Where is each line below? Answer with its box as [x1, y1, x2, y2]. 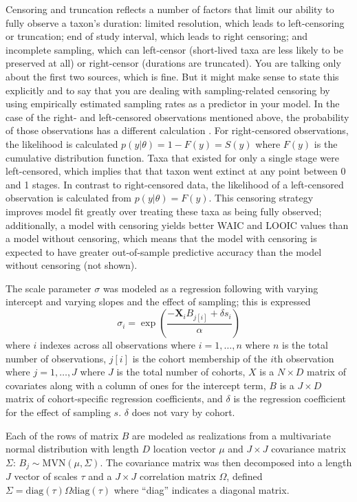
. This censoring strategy [208, 190, 314, 205]
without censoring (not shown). [6, 258, 138, 272]
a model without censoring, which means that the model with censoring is [6, 231, 317, 245]
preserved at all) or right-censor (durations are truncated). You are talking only [6, 56, 341, 70]
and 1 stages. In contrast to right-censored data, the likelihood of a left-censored [6, 177, 344, 191]
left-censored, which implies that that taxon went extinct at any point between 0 [6, 164, 346, 178]
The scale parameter [6, 281, 91, 295]
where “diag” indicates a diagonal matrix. [113, 482, 290, 496]
